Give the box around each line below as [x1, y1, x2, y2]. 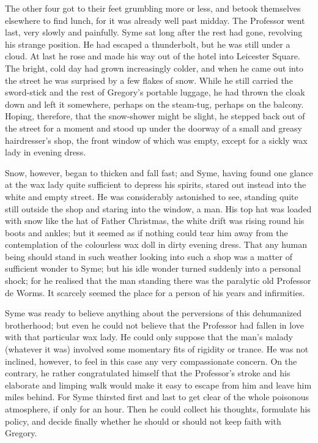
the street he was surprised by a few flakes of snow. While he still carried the [5, 73, 293, 86]
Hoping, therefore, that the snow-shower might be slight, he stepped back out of [5, 110, 305, 122]
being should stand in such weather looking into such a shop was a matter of [5, 250, 292, 262]
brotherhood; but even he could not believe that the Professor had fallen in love [5, 318, 304, 331]
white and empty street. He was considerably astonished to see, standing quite [5, 190, 298, 203]
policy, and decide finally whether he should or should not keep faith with [5, 414, 281, 427]
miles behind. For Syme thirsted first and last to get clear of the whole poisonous [5, 390, 309, 403]
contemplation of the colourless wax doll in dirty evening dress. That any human [5, 238, 307, 251]
